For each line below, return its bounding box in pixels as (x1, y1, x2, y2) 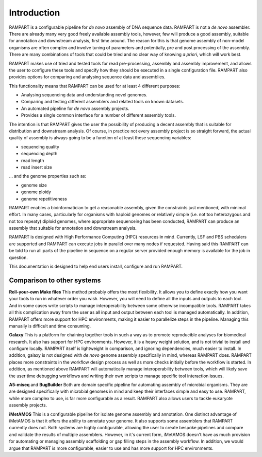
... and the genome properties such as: (9, 173, 87, 179)
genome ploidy (21, 189, 51, 195)
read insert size (21, 164, 52, 170)
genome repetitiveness (21, 196, 67, 201)
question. (9, 255, 28, 260)
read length (21, 157, 44, 163)
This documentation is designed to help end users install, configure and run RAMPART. (9, 263, 183, 270)
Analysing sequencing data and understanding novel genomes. (21, 92, 147, 98)
